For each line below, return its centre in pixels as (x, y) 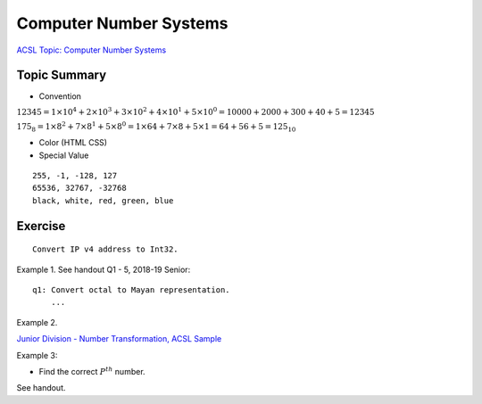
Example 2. (37, 322)
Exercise (41, 226)
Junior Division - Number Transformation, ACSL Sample (119, 339)
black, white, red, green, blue (103, 200)
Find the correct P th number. (92, 371)
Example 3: (37, 355)
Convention (60, 96)
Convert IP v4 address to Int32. (105, 249)
